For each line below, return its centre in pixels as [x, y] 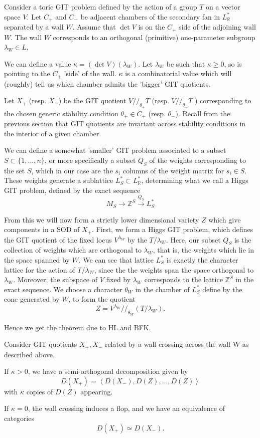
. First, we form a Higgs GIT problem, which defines [173, 229]
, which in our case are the [72, 170]
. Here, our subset [193, 239]
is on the [152, 27]
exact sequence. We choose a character [63, 289]
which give [225, 219]
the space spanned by [37, 259]
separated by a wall [34, 27]
